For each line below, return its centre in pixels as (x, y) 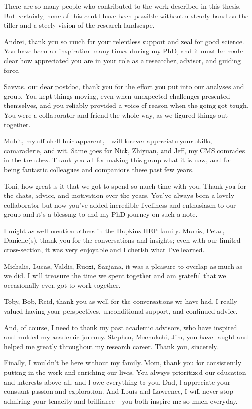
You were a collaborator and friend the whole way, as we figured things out (116, 115)
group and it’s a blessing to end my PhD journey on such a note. (101, 214)
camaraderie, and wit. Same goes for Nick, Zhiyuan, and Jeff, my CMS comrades (125, 150)
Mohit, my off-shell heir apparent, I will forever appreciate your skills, (108, 141)
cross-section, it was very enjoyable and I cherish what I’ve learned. (104, 250)
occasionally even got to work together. (62, 285)
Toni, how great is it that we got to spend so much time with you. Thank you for (125, 186)
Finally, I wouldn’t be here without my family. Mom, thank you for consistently (123, 363)
